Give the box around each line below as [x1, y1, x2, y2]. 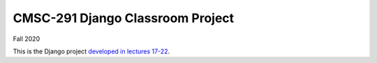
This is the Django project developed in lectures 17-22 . [13, 47, 170, 55]
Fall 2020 [13, 35, 40, 43]
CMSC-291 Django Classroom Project [13, 10, 235, 26]
